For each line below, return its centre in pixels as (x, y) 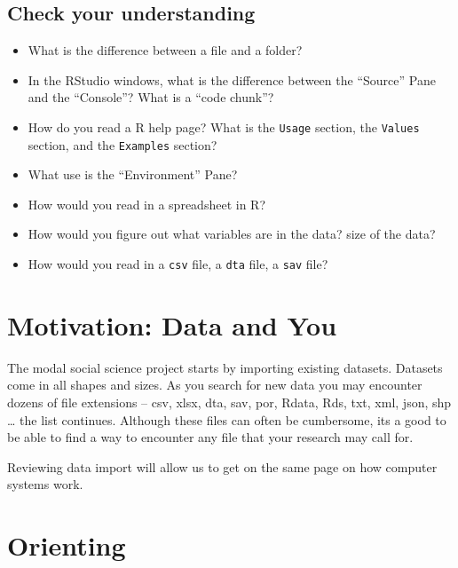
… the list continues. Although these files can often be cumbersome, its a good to (227, 419)
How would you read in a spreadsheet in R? (146, 204)
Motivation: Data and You (172, 324)
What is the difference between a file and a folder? (165, 50)
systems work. (45, 484)
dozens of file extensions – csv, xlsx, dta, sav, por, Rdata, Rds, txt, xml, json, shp (229, 402)
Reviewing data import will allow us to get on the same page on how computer (222, 466)
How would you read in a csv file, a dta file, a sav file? (178, 264)
